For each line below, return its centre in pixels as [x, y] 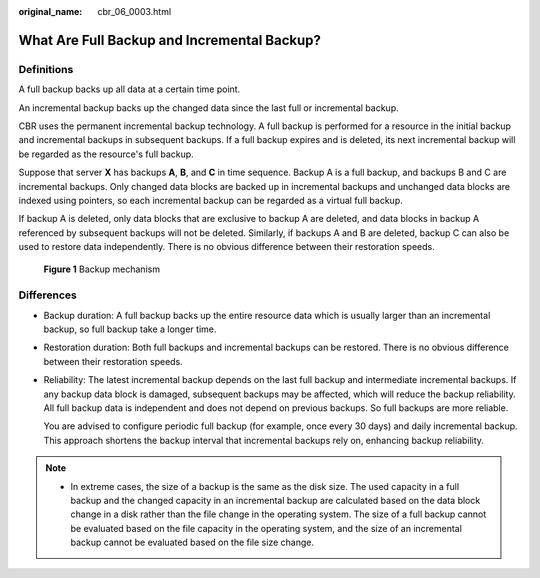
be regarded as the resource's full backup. [106, 154]
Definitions [46, 69]
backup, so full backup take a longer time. [130, 329]
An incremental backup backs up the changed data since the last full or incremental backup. [208, 107]
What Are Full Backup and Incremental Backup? [170, 40]
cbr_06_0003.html [134, 11]
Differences [47, 295]
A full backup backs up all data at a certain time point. [129, 89]
